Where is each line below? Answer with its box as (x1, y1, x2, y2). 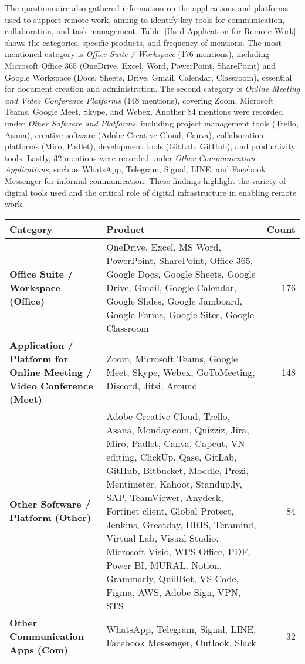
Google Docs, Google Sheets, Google (106, 266, 256, 281)
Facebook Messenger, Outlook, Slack (106, 636, 256, 650)
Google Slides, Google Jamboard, (106, 293, 242, 308)
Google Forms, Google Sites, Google (106, 307, 255, 321)
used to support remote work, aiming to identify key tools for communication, (5, 13, 285, 25)
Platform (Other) (9, 510, 91, 525)
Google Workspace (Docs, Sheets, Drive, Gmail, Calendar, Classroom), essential (5, 71, 292, 83)
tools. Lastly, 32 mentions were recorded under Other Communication (5, 151, 255, 164)
